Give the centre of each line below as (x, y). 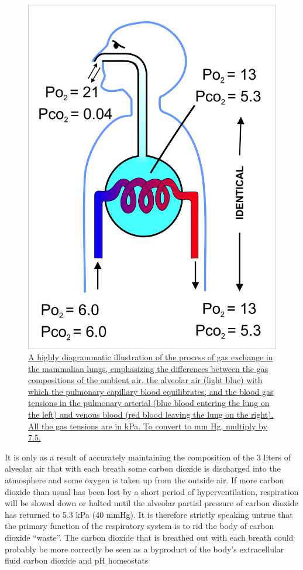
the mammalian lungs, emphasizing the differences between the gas (148, 368)
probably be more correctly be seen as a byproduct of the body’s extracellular (144, 549)
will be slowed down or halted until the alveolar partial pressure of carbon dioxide (151, 503)
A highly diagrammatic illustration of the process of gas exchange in (151, 357)
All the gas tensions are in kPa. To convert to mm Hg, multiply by (148, 426)
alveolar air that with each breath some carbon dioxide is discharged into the (143, 468)
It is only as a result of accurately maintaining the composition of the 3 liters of (148, 457)
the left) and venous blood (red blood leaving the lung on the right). (151, 414)
